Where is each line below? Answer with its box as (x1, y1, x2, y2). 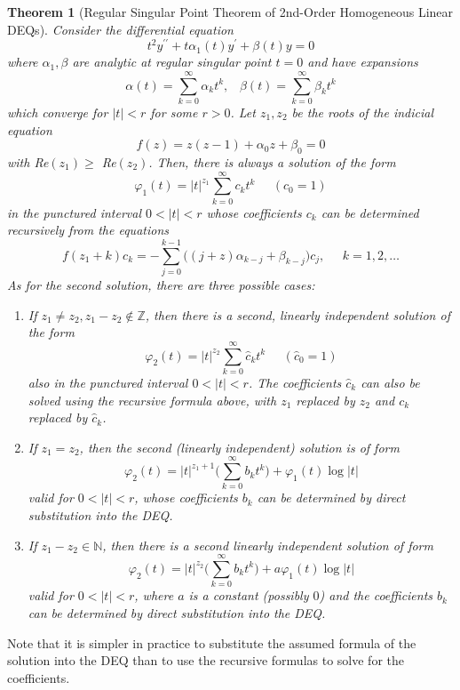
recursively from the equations (7, 221, 169, 239)
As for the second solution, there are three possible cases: (7, 276, 315, 293)
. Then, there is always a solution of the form (148, 152, 396, 171)
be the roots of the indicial (291, 102, 433, 121)
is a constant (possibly (188, 586, 309, 605)
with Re (7, 152, 49, 171)
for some (150, 102, 198, 121)
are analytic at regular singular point (72, 52, 272, 71)
